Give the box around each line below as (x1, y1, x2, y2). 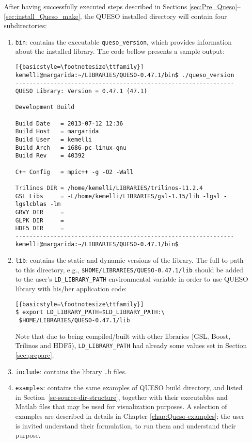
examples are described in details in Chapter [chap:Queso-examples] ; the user (15, 411, 245, 421)
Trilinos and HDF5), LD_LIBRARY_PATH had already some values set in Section (15, 340, 247, 350)
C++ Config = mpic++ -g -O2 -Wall (15, 168, 134, 175)
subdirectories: (4, 20, 47, 31)
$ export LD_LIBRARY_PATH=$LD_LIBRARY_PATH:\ (15, 309, 165, 316)
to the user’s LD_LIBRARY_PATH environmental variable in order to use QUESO (15, 274, 248, 284)
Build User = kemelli (15, 136, 92, 143)
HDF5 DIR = (15, 225, 64, 232)
